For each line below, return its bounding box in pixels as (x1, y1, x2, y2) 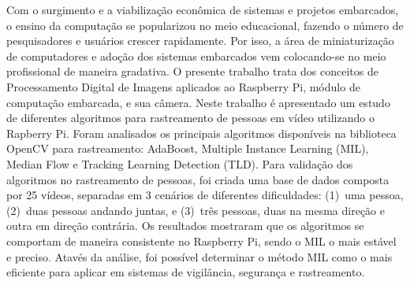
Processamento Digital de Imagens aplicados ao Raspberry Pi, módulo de (6, 78, 360, 94)
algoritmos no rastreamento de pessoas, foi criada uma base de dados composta (6, 171, 389, 187)
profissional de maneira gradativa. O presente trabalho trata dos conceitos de (6, 63, 378, 80)
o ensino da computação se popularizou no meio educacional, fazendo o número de (6, 17, 404, 33)
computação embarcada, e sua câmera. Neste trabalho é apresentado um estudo (6, 94, 390, 110)
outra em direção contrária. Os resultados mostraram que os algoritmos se (6, 217, 364, 234)
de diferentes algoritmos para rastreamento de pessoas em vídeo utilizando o (6, 109, 375, 126)
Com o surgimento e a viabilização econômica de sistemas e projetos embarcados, (6, 2, 399, 17)
